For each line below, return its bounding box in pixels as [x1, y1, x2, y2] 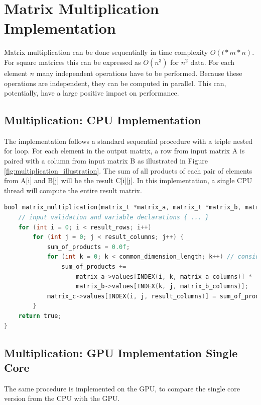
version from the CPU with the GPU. [4, 393, 120, 403]
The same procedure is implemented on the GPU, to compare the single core [4, 383, 240, 393]
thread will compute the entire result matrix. [4, 185, 142, 195]
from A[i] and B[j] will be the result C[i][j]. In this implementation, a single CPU [4, 175, 252, 186]
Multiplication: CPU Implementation [4, 112, 201, 128]
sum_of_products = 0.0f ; [47, 243, 130, 251]
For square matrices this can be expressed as [4, 56, 141, 67]
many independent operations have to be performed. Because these [36, 67, 242, 78]
